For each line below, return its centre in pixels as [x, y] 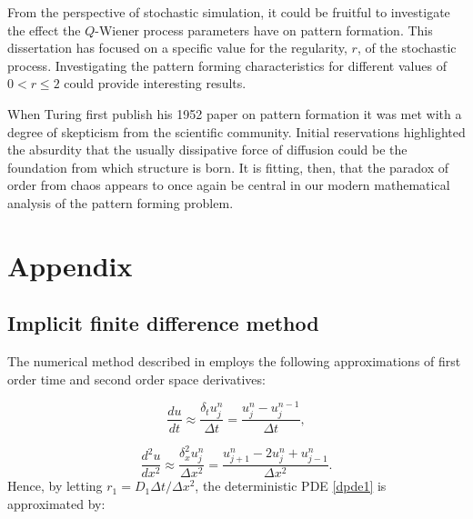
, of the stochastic [407, 48]
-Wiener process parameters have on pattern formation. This [264, 30]
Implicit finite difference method [163, 323]
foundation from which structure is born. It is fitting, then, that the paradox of [228, 167]
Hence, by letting [55, 486]
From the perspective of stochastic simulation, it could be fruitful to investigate [229, 12]
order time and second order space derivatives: [136, 379]
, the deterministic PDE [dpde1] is [291, 486]
